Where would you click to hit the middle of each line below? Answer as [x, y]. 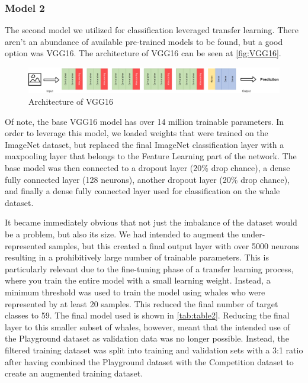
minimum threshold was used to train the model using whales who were [135, 292]
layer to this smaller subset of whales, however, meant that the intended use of [147, 326]
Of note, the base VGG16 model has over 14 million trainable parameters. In [145, 121]
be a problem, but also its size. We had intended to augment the [122, 234]
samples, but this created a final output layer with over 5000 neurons [174, 245]
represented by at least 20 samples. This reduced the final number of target [142, 303]
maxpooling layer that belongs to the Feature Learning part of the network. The [151, 156]
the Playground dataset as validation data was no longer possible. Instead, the [147, 338]
